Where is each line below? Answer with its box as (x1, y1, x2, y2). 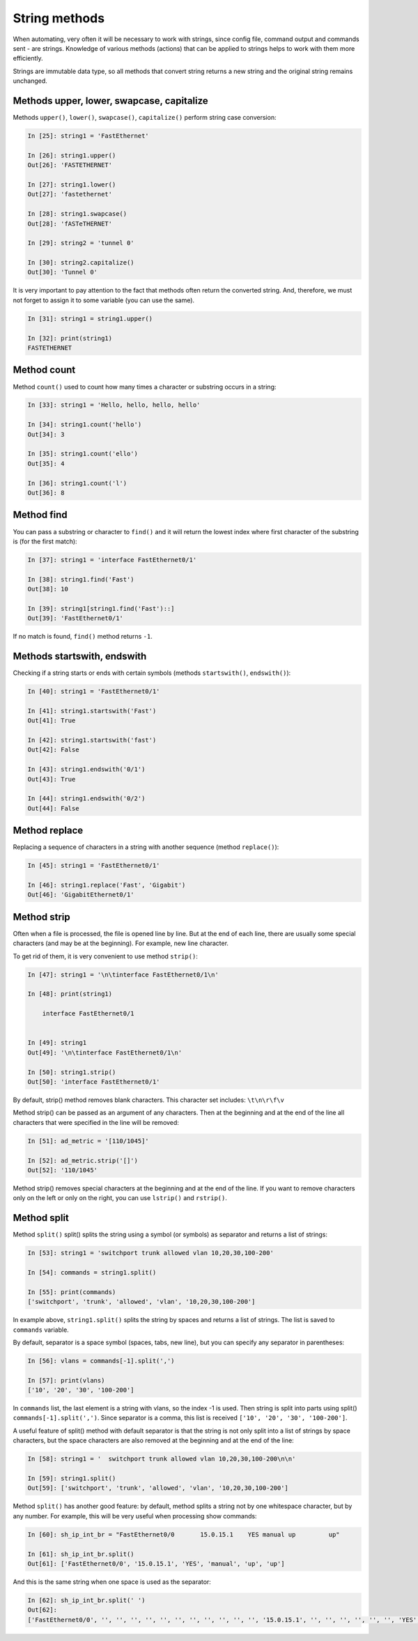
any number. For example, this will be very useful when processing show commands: (13, 1511, 257, 1520)
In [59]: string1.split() (27, 1474, 116, 1482)
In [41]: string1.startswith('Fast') (27, 707, 157, 715)
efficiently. (13, 54, 43, 63)
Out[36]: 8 (27, 489, 65, 497)
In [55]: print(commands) (27, 1288, 116, 1296)
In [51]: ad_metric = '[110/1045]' (27, 1137, 149, 1145)
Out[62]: (27, 1606, 58, 1614)
